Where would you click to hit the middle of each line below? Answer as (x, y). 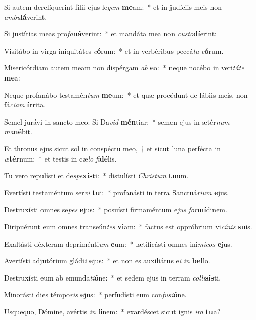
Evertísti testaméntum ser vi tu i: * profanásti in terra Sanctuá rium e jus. (117, 192)
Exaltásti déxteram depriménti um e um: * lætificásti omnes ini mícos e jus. (118, 243)
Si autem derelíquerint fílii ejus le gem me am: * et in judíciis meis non (113, 7)
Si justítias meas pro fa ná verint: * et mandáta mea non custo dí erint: (111, 34)
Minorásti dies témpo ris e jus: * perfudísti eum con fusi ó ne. (95, 294)
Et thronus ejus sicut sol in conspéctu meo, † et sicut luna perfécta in (113, 148)
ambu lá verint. (26, 16)
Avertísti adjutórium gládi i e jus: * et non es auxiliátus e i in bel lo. (107, 261)
